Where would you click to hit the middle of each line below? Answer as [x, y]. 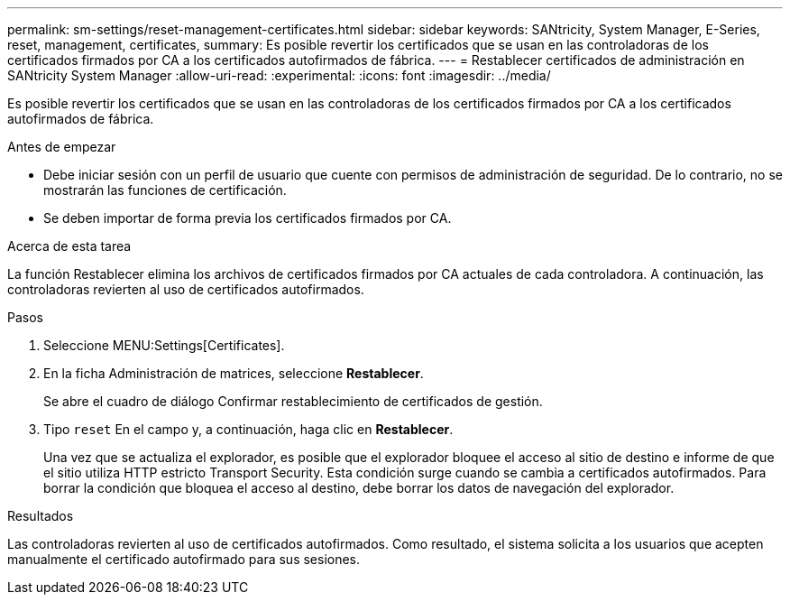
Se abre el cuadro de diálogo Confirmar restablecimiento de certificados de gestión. [293, 401]
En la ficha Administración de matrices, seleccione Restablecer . [234, 373]
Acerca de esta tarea [69, 246]
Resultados [41, 516]
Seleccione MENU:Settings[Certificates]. [164, 345]
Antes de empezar [62, 147]
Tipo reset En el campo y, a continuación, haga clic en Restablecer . [248, 429]
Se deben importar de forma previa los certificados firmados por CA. [248, 218]
